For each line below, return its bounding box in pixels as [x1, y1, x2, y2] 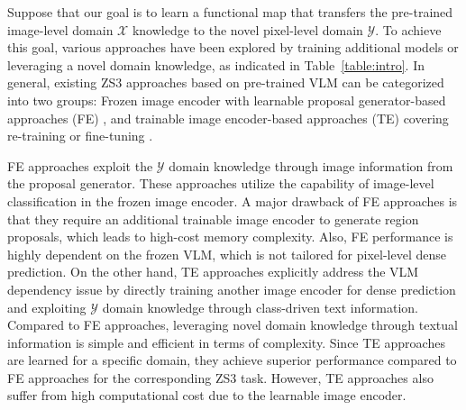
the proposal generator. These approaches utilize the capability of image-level [7, 174, 434, 193]
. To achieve [375, 20, 442, 39]
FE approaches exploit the [7, 156, 153, 175]
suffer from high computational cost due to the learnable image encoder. [7, 386, 407, 405]
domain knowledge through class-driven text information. [102, 297, 418, 316]
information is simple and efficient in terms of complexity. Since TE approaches [7, 333, 445, 351]
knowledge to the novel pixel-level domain [132, 20, 363, 39]
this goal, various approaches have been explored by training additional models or [7, 38, 459, 57]
